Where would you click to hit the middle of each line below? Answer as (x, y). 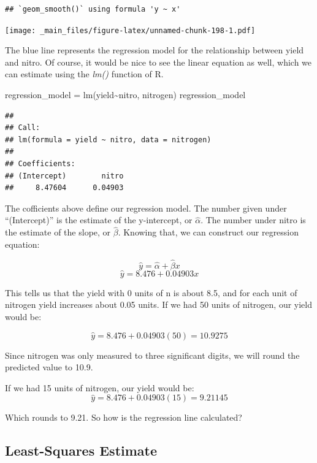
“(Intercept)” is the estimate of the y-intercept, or (99, 220)
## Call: (23, 128)
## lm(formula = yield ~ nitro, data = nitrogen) (108, 140)
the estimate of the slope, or (58, 232)
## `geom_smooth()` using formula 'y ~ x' (93, 9)
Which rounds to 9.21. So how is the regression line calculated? (124, 417)
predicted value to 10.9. (49, 367)
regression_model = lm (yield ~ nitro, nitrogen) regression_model (125, 95)
